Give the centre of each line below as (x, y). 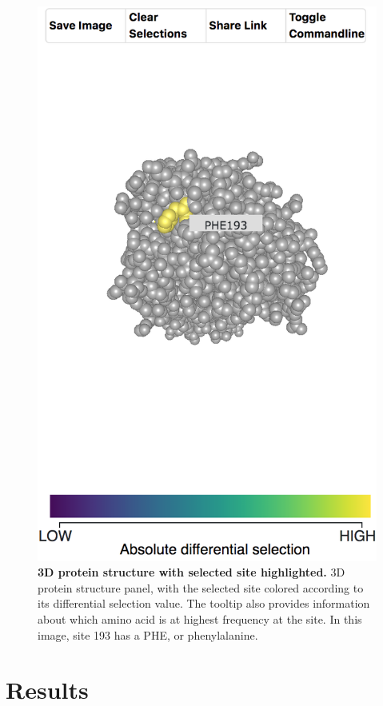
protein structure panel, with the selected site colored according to (201, 587)
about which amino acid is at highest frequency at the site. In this (200, 618)
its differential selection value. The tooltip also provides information (204, 603)
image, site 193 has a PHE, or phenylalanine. (148, 634)
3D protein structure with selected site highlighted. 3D (191, 572)
